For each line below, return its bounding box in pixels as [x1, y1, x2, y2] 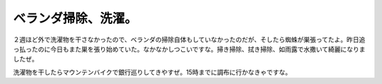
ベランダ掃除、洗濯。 [13, 11, 138, 26]
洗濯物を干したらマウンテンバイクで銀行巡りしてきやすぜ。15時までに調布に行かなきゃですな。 [13, 68, 291, 76]
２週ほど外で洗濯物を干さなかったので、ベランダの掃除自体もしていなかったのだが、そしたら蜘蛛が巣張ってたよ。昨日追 [13, 35, 366, 44]
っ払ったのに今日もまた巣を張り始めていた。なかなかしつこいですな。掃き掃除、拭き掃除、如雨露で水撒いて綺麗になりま [13, 44, 366, 53]
